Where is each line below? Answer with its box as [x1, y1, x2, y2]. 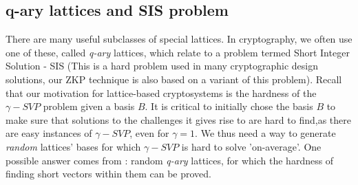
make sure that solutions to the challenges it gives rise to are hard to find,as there [6, 112, 351, 127]
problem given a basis [43, 99, 135, 113]
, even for [129, 126, 169, 140]
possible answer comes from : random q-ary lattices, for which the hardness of [6, 153, 334, 167]
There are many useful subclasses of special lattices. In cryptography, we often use [6, 32, 352, 46]
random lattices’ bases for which [6, 139, 141, 153]
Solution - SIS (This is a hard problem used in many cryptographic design [6, 58, 318, 73]
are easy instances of [6, 126, 92, 140]
